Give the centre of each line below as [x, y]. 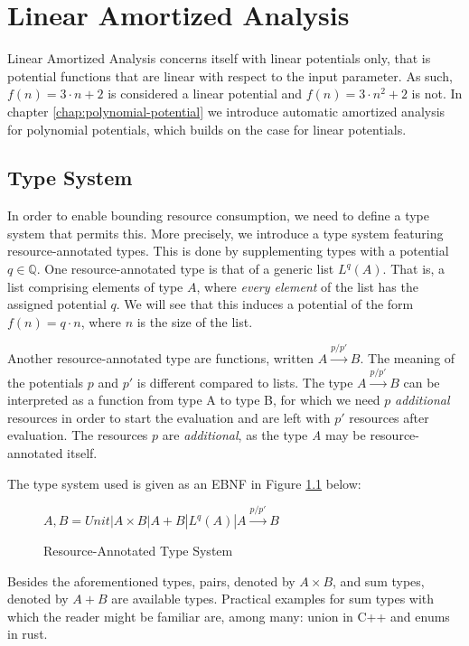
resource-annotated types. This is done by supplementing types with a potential [228, 251]
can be [422, 382]
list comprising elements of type [95, 286]
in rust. [28, 634]
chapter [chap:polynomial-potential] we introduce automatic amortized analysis [226, 111]
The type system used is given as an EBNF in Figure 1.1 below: [184, 483]
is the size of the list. [195, 321]
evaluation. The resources [78, 435]
